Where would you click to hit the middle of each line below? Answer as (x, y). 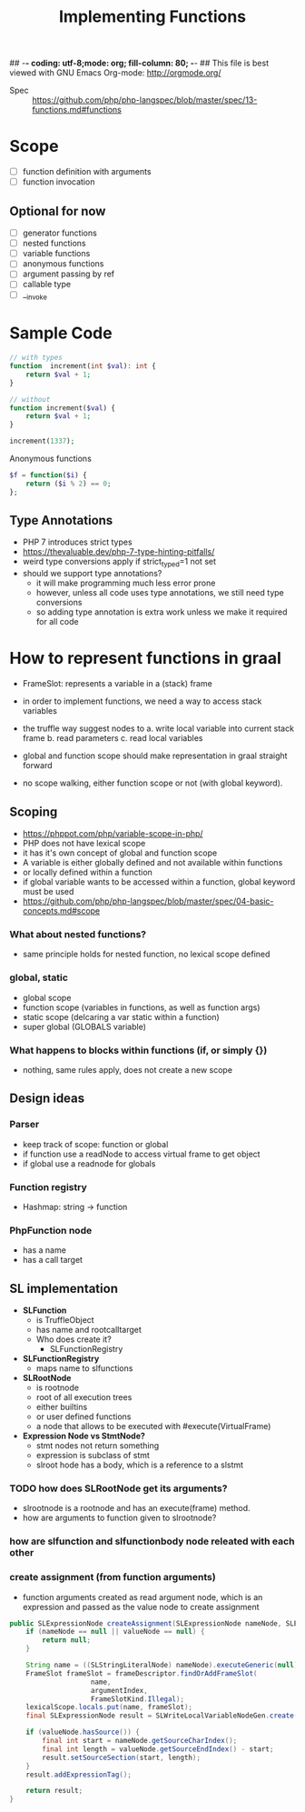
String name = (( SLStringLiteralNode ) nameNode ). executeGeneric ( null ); (164, 1666)
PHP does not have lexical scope (84, 844)
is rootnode (58, 1387)
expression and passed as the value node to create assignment (141, 1607)
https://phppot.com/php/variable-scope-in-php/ (113, 834)
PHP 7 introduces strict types (78, 542)
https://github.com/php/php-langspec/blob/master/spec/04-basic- (148, 901)
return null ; (67, 1640)
